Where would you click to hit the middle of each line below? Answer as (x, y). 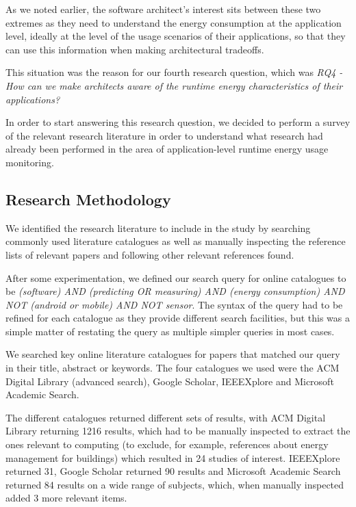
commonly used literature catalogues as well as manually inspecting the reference (176, 241)
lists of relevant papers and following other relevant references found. (150, 254)
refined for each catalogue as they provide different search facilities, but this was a (178, 318)
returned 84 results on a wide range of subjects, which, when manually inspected (175, 484)
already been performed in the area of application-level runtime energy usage (167, 149)
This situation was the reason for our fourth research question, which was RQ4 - (174, 72)
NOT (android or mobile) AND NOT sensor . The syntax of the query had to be (174, 304)
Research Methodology (88, 199)
